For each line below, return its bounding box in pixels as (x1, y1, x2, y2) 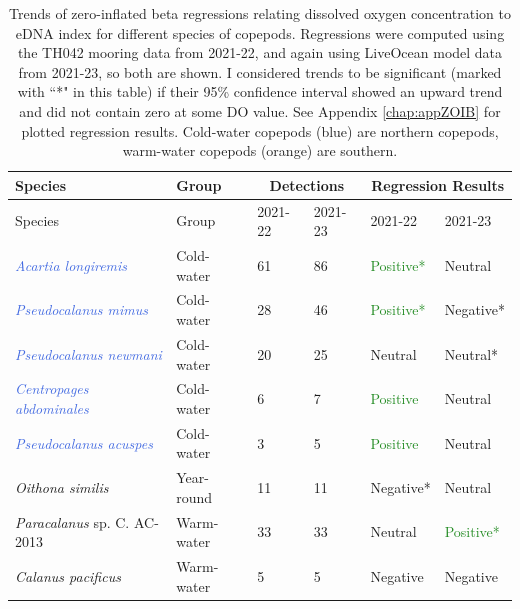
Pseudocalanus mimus (15, 299, 148, 320)
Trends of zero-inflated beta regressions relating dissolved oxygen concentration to (9, 3, 511, 23)
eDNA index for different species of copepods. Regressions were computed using (15, 22, 505, 43)
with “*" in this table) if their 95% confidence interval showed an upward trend (17, 81, 503, 102)
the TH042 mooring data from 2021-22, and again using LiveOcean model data (17, 42, 503, 63)
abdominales (15, 397, 89, 418)
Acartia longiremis (15, 254, 128, 275)
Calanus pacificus (15, 565, 121, 586)
